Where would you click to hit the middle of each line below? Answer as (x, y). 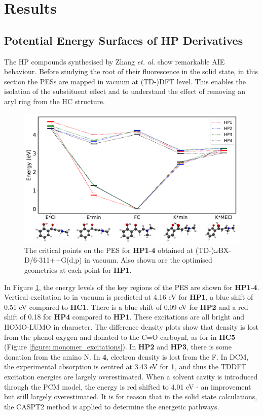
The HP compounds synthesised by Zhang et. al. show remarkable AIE (115, 61)
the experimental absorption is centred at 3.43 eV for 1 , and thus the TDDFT (125, 366)
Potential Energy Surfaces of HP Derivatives (124, 40)
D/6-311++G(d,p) (53, 260)
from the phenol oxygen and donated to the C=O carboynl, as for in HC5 (120, 337)
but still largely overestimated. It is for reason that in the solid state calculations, (131, 396)
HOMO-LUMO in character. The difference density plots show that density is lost (131, 326)
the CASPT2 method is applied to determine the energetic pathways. (112, 406)
